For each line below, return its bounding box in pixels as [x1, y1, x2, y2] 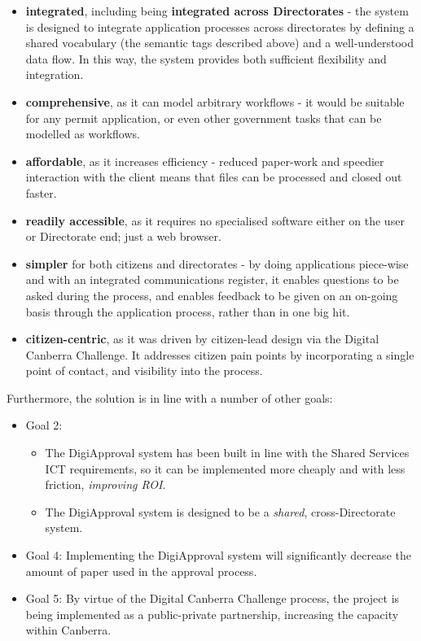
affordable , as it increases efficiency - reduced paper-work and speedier [25, 152, 384, 169]
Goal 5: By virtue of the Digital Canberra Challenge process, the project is [25, 590, 400, 607]
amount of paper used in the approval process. [25, 562, 257, 579]
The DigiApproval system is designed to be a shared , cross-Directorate [45, 503, 396, 520]
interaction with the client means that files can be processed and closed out [25, 168, 402, 185]
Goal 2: [25, 416, 63, 434]
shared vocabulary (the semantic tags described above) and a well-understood [25, 34, 414, 51]
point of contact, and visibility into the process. [25, 362, 263, 379]
